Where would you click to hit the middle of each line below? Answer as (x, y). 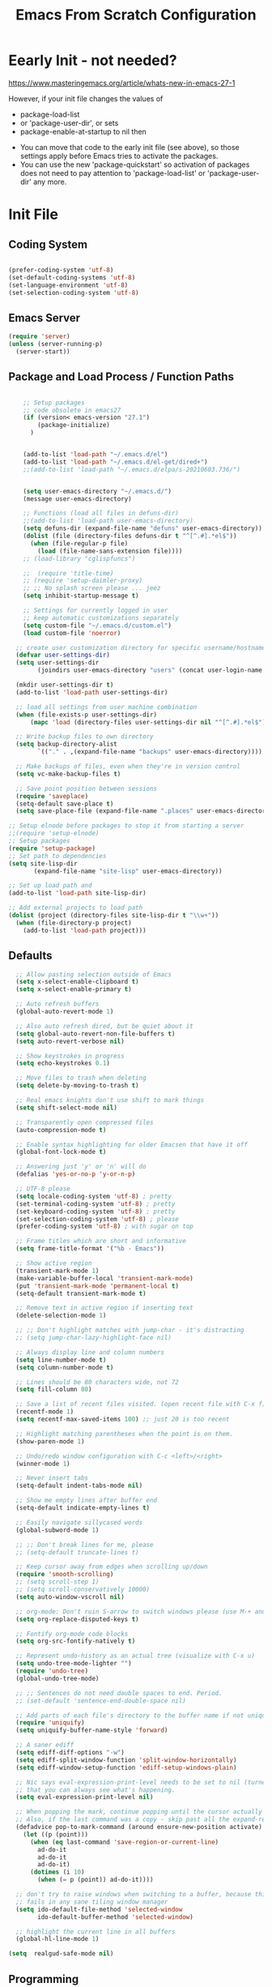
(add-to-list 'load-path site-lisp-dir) (78, 893)
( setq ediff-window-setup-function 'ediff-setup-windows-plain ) (126, 1767)
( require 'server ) (39, 337)
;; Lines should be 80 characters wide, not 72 (98, 1382)
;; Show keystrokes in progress (70, 1056)
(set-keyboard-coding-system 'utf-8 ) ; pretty (96, 1211)
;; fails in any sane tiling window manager (92, 1902)
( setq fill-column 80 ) (54, 1390)
